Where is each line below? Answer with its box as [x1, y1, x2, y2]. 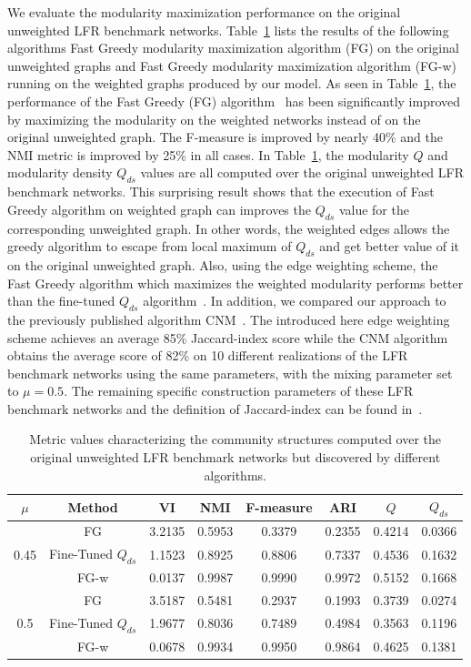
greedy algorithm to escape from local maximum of [7, 237, 292, 256]
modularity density [7, 163, 113, 182]
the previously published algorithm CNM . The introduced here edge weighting [7, 309, 450, 328]
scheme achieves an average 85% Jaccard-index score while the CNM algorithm [7, 328, 448, 347]
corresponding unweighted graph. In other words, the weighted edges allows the [7, 218, 450, 237]
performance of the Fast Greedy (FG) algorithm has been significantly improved [7, 91, 461, 110]
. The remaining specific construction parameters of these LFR [64, 381, 414, 400]
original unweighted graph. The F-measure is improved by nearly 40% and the [7, 127, 443, 147]
